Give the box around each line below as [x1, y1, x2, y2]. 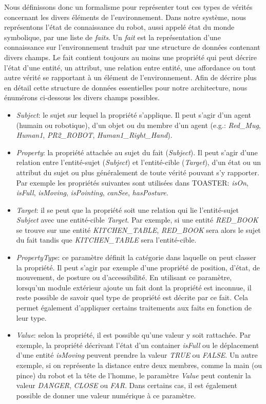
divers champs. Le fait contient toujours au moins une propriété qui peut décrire [4, 51, 257, 62]
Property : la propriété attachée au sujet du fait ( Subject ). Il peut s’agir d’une [16, 146, 258, 157]
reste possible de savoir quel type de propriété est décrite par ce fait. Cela [16, 292, 249, 303]
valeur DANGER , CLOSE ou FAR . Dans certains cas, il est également [16, 380, 237, 391]
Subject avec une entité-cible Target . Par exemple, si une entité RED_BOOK [16, 214, 258, 225]
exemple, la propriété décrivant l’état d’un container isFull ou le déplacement [16, 339, 259, 350]
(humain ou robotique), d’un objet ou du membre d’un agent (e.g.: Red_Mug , [16, 119, 261, 130]
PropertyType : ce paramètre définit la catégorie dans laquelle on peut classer [16, 252, 256, 263]
